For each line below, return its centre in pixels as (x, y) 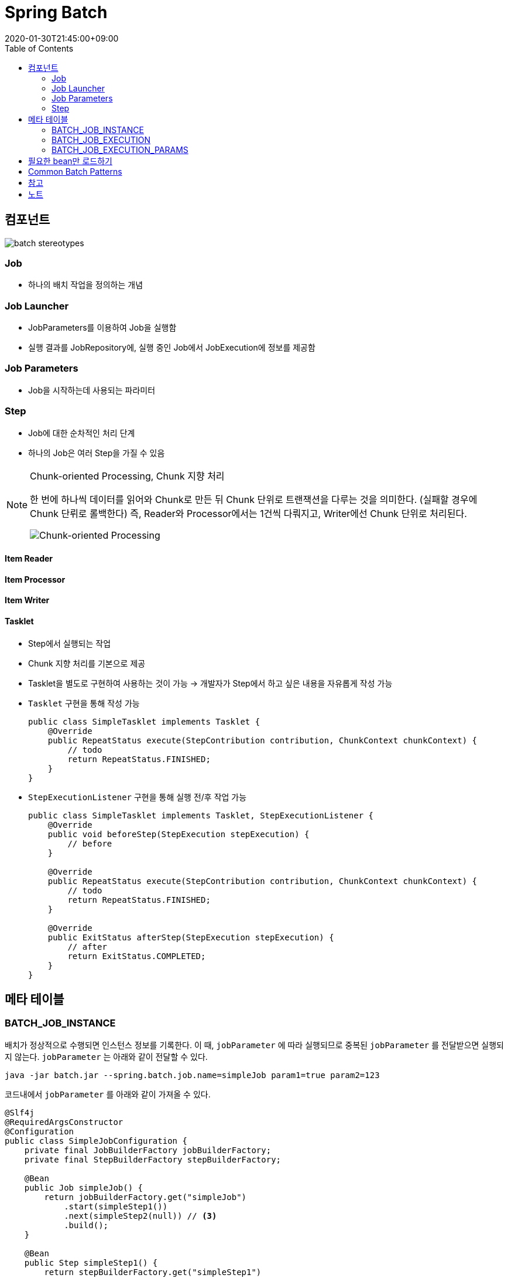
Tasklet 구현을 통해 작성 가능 (84, 703)
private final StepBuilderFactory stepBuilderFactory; (153, 1159)
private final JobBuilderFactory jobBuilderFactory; (148, 1150)
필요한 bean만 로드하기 (70, 161)
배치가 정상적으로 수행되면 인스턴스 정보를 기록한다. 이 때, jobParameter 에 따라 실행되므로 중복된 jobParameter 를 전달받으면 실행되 (254, 1045)
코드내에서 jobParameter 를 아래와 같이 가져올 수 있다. (108, 1094)
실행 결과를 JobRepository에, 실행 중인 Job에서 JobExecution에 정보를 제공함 (172, 348)
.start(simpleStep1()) (116, 1206)
